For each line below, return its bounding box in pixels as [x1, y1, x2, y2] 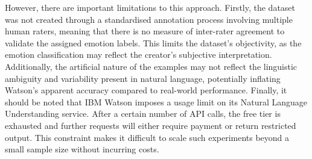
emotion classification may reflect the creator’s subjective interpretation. [5, 48, 272, 61]
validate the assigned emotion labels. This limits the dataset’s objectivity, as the [5, 36, 302, 49]
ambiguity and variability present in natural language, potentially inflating [5, 72, 281, 84]
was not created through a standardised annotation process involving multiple [5, 13, 293, 25]
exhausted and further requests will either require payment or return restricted [5, 119, 296, 131]
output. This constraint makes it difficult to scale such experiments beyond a [5, 131, 290, 143]
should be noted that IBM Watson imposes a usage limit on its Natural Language [5, 95, 308, 108]
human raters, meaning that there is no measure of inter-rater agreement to [5, 25, 285, 37]
